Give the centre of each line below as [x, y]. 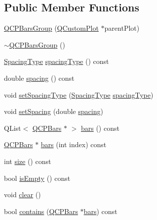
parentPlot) [122, 28]
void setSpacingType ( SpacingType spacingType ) [79, 94]
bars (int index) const [74, 144]
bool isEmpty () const [37, 178]
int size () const [28, 161]
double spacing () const [39, 78]
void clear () [22, 194]
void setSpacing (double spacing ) [54, 111]
